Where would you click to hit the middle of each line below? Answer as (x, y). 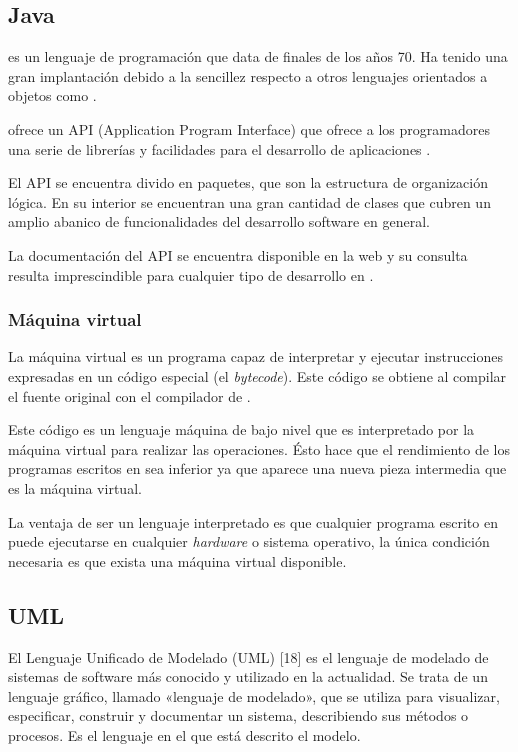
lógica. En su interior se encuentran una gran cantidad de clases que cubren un (249, 201)
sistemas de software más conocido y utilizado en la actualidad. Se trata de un (248, 676)
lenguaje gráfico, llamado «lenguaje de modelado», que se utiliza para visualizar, (254, 695)
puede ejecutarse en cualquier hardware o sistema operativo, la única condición (249, 541)
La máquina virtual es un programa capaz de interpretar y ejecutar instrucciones (256, 356)
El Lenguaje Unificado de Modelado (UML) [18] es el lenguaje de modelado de (248, 656)
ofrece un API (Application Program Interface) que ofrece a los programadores (249, 128)
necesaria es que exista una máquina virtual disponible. (177, 560)
